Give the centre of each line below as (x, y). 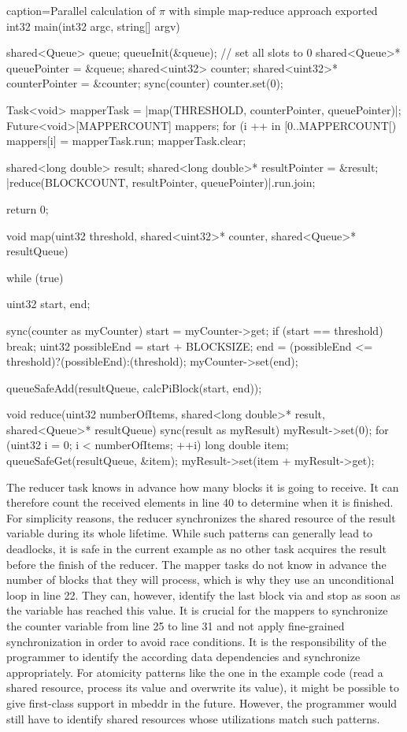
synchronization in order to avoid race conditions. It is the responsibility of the (196, 641)
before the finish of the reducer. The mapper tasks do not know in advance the (196, 564)
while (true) (35, 277)
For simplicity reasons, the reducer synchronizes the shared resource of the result (201, 517)
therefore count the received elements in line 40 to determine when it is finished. (200, 502)
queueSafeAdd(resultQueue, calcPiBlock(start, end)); (134, 387)
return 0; (28, 208)
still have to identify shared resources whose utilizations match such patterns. (193, 718)
